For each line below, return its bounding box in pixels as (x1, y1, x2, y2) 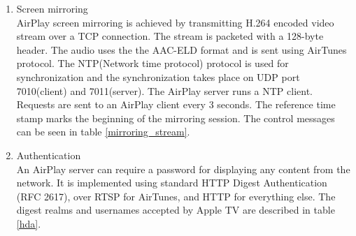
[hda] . (16, 216, 41, 230)
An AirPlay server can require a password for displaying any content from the (16, 161, 350, 176)
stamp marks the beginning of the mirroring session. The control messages (16, 110, 335, 125)
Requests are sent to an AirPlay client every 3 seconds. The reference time (16, 97, 336, 112)
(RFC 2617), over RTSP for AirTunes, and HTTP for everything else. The (16, 189, 336, 203)
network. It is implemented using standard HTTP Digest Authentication (16, 175, 327, 190)
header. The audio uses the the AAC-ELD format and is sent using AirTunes (16, 42, 347, 57)
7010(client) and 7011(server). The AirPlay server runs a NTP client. (16, 83, 313, 98)
